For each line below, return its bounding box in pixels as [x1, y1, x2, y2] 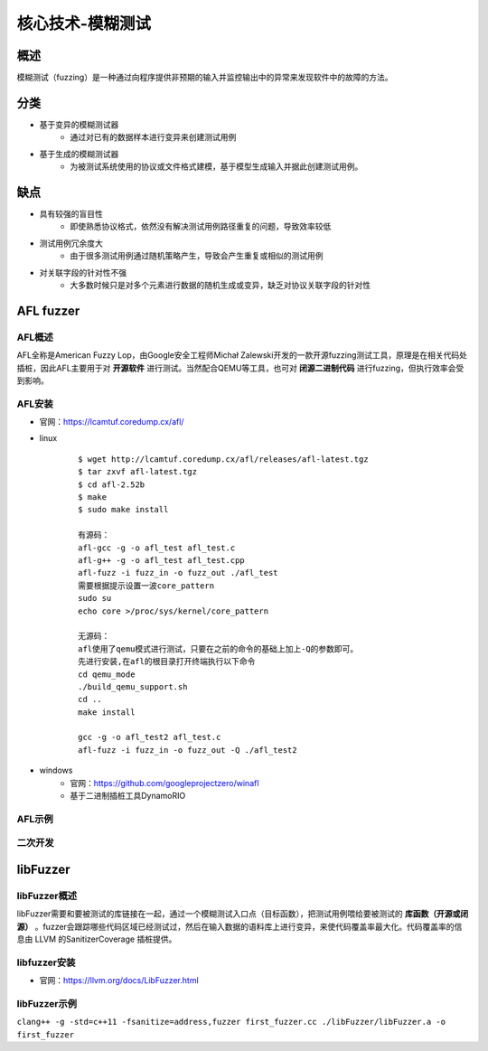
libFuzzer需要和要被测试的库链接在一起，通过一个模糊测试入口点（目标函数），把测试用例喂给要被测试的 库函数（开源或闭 [16, 908, 469, 919]
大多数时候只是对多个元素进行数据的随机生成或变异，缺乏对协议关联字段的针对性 [70, 280, 371, 290]
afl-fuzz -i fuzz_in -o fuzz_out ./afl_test [78, 568, 279, 578]
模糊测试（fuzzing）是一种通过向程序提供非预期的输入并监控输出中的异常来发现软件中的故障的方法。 [16, 72, 393, 83]
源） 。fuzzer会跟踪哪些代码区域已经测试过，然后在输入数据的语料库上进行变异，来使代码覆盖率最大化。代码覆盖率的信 [16, 921, 463, 932]
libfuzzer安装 [16, 956, 76, 969]
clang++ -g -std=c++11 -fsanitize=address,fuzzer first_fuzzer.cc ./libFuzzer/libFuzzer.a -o [16, 1017, 446, 1028]
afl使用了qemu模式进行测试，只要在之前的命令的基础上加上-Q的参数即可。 [78, 643, 359, 654]
